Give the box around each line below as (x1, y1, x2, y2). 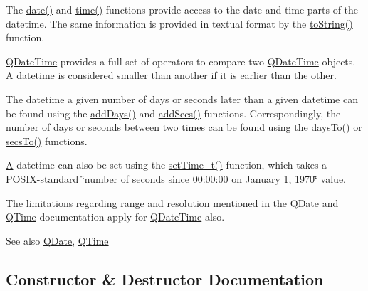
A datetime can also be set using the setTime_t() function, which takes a (6, 157, 327, 172)
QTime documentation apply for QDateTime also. (6, 209, 225, 224)
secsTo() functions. (6, 133, 88, 148)
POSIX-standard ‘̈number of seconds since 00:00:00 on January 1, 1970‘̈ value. (6, 171, 347, 186)
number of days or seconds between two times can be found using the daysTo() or (6, 120, 362, 134)
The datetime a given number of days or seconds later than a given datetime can (6, 91, 358, 106)
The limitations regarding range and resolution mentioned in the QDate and (6, 195, 339, 210)
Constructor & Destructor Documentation (6, 268, 324, 290)
